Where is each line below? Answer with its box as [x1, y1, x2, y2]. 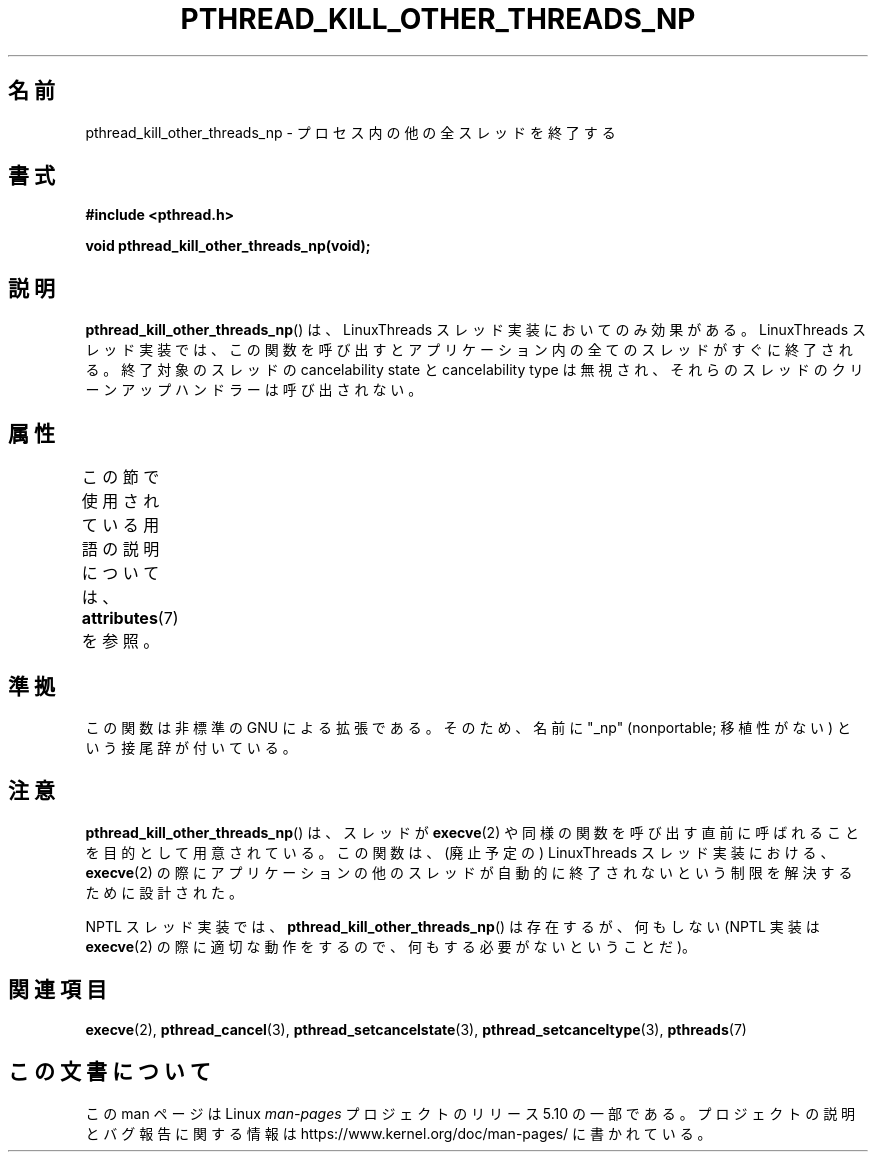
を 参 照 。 [81, 631, 160, 652]
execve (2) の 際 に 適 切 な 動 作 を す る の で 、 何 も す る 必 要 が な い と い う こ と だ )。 [85, 937, 697, 955]
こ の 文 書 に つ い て [8, 1059, 211, 1085]
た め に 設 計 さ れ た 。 [85, 883, 243, 901]
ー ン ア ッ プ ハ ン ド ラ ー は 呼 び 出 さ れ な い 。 [85, 381, 423, 399]
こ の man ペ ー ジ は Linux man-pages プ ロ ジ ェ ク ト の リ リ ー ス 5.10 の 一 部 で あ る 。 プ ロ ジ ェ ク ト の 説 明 [85, 1104, 856, 1122]
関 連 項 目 [8, 977, 107, 1003]
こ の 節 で [81, 467, 160, 488]
